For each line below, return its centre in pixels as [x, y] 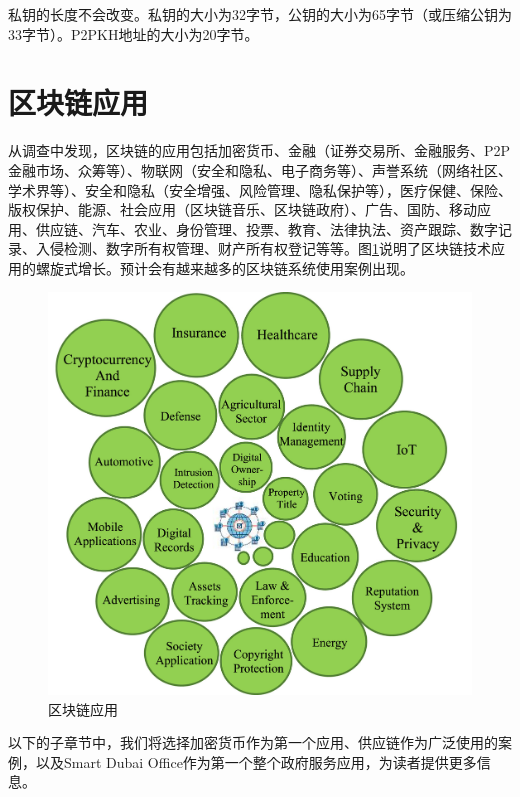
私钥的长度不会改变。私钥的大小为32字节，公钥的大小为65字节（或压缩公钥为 [260, 14]
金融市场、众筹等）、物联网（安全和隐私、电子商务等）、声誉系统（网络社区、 [260, 169]
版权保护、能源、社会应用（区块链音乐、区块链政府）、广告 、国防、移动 [242, 209]
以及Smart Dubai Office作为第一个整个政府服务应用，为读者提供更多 [256, 761]
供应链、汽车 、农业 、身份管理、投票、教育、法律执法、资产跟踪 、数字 [266, 228]
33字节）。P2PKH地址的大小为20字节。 [133, 33]
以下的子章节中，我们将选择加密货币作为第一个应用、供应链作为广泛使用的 [253, 742]
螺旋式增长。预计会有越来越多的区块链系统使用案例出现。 [224, 267]
